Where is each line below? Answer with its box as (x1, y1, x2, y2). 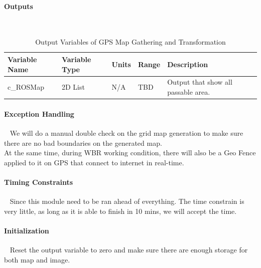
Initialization (4, 225, 49, 235)
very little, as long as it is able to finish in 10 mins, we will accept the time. (4, 205, 237, 216)
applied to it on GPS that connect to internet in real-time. (4, 157, 184, 167)
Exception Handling (4, 108, 74, 119)
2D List (61, 82, 85, 92)
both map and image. (4, 254, 70, 264)
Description (167, 59, 208, 69)
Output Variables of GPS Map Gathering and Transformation (35, 37, 226, 47)
